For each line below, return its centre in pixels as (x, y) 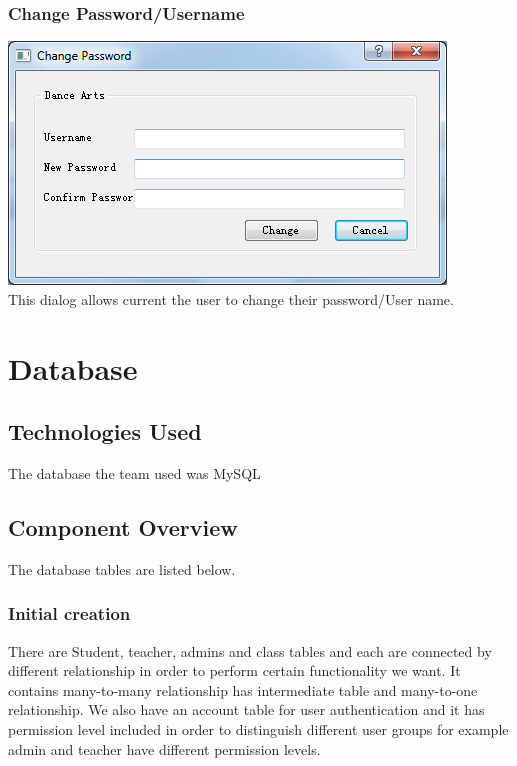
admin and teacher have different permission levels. (164, 748)
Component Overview (123, 526)
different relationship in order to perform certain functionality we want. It (234, 670)
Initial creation (69, 613)
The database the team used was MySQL (134, 472)
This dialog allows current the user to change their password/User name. (231, 298)
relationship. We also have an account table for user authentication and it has (246, 709)
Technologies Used (105, 431)
